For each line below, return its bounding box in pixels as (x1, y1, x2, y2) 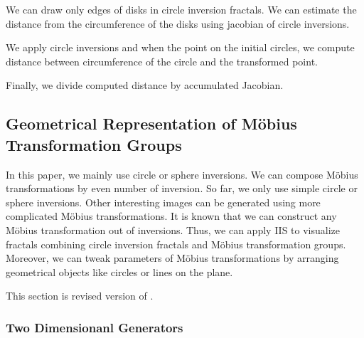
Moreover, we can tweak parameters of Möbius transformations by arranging (6, 250, 339, 265)
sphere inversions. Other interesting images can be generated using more (6, 194, 321, 209)
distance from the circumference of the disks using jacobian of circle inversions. (6, 16, 350, 31)
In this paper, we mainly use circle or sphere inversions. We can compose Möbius (6, 167, 358, 181)
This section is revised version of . (6, 288, 154, 303)
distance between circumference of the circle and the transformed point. (6, 53, 318, 68)
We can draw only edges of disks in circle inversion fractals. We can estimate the (6, 2, 357, 16)
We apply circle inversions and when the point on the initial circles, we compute (6, 40, 355, 55)
